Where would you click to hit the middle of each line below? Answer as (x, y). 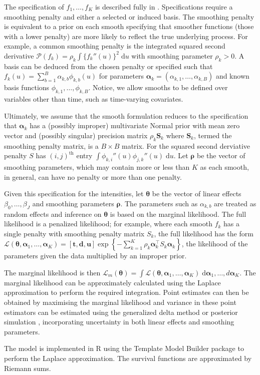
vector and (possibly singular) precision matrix (76, 135)
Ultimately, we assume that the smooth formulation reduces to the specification (126, 115)
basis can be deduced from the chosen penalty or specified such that (108, 66)
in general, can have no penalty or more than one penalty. (93, 176)
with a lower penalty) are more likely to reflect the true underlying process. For (126, 36)
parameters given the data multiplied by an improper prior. (95, 256)
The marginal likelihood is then (52, 272)
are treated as (235, 203)
